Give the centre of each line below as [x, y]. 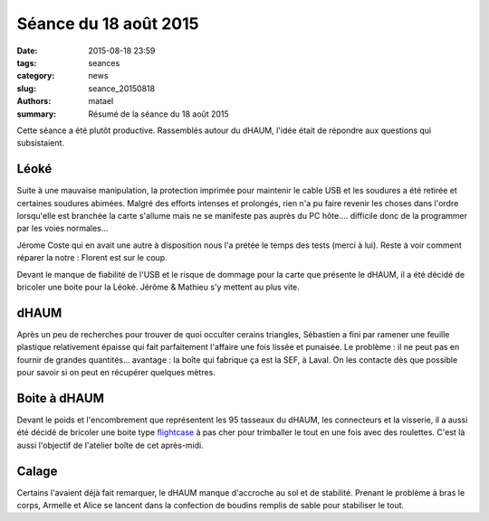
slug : [26, 88]
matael [101, 101]
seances [104, 62]
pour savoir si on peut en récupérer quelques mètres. [116, 372]
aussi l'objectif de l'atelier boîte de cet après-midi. [110, 445]
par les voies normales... [62, 228]
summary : [37, 114]
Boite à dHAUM [60, 398]
